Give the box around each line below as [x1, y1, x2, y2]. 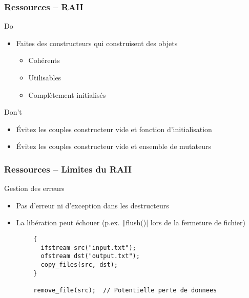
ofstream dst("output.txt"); [40, 252, 140, 260]
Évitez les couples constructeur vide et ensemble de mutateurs [16, 141, 211, 152]
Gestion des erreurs [4, 183, 65, 194]
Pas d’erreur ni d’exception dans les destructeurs [16, 200, 169, 210]
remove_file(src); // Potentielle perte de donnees [33, 286, 217, 294]
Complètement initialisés [28, 89, 106, 100]
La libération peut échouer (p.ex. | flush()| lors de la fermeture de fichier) [16, 217, 246, 228]
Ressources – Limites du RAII [4, 162, 132, 175]
